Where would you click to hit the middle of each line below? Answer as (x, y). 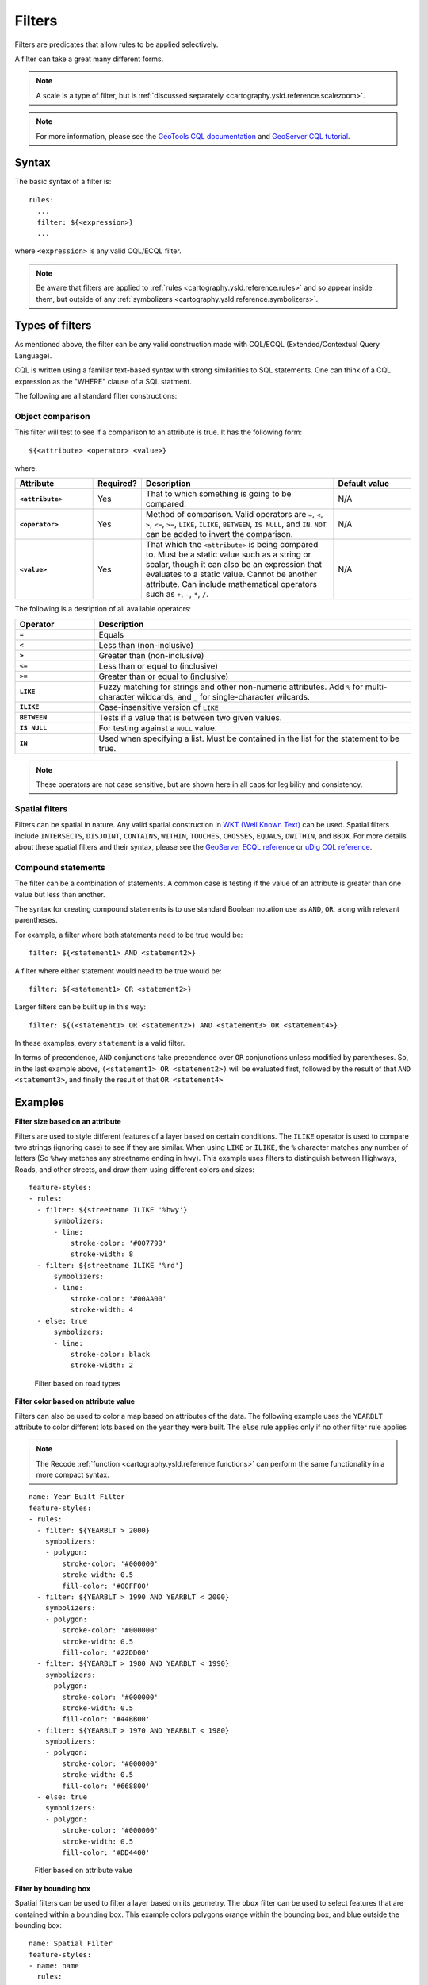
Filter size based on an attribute (68, 1122)
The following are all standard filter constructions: (96, 396)
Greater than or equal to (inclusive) (164, 676)
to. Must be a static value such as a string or (228, 554)
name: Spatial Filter (71, 1944)
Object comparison (52, 416)
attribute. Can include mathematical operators (231, 584)
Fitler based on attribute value (83, 1871)
